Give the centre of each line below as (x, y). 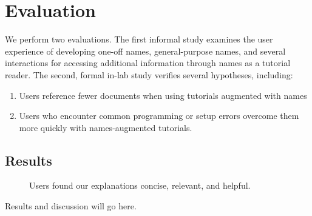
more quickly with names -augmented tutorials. (106, 127)
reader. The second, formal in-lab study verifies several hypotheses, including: (149, 74)
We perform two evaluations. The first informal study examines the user (139, 39)
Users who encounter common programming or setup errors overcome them (159, 116)
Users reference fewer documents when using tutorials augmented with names (163, 95)
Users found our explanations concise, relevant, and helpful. (140, 185)
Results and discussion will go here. (71, 206)
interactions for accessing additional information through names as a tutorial (148, 63)
